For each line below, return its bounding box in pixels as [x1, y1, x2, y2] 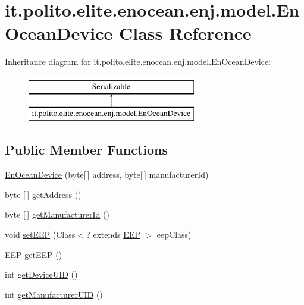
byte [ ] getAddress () [5, 188, 82, 200]
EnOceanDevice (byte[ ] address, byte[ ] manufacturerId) [5, 168, 209, 181]
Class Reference [118, 21, 252, 45]
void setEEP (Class [5, 228, 76, 241]
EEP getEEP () [5, 248, 62, 260]
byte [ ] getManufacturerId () [5, 208, 109, 221]
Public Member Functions [5, 140, 168, 159]
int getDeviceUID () [5, 268, 78, 281]
